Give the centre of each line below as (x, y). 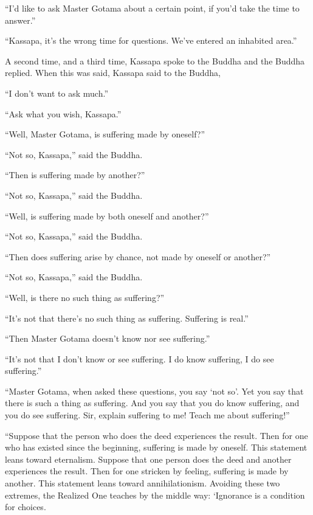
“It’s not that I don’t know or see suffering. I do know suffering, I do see (139, 358)
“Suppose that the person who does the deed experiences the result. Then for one (156, 435)
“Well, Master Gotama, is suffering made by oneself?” (105, 134)
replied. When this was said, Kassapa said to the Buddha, (113, 73)
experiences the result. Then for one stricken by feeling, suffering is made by (147, 471)
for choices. (26, 507)
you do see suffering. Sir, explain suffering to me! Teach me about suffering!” (147, 415)
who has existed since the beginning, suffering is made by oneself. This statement (156, 447)
